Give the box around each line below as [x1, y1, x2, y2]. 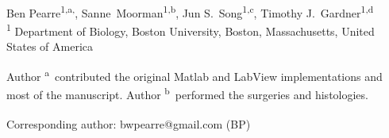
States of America [6, 38, 93, 55]
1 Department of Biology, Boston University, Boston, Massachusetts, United [6, 20, 375, 39]
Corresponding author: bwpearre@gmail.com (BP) [6, 115, 251, 132]
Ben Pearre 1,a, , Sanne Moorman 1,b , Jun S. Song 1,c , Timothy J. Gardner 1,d [6, 2, 374, 21]
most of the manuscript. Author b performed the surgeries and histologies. [6, 83, 368, 102]
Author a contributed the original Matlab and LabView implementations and [6, 65, 383, 84]
